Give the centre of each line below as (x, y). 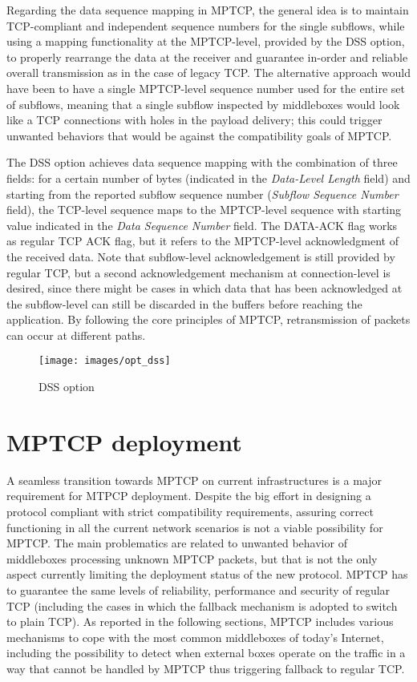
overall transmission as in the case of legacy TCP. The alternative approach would (208, 73)
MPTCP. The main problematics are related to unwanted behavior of (177, 543)
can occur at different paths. (76, 335)
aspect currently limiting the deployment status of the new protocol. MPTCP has (207, 574)
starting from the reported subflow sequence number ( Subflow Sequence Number (202, 194)
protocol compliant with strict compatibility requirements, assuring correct (190, 512)
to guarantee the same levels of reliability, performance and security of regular (198, 590)
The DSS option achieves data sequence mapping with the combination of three (202, 162)
